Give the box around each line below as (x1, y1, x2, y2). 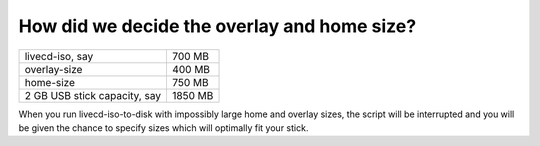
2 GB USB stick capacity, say (24, 88, 162, 102)
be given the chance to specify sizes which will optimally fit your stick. (18, 121, 309, 134)
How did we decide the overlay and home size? (18, 15, 417, 37)
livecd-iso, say (24, 49, 94, 63)
